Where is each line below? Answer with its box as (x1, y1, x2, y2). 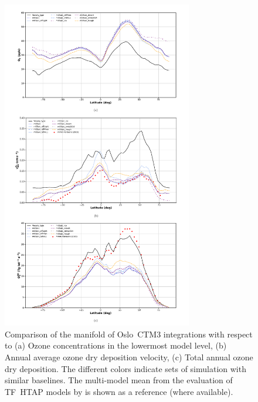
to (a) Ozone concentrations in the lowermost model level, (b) (5, 339, 227, 352)
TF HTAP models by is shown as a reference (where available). (5, 385, 233, 397)
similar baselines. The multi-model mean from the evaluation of (5, 374, 233, 386)
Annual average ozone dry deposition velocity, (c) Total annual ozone (5, 350, 253, 363)
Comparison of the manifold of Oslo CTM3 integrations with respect (5, 327, 253, 340)
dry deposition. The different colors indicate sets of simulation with (5, 362, 246, 374)
